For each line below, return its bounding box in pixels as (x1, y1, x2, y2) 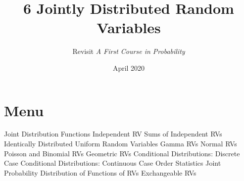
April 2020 (112, 62, 145, 73)
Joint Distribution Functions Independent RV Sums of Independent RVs (4, 129, 222, 139)
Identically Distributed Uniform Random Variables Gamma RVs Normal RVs (4, 138, 237, 149)
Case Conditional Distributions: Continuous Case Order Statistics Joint (4, 158, 221, 168)
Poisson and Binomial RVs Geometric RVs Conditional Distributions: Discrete (4, 148, 240, 158)
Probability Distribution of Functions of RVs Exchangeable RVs (4, 167, 196, 178)
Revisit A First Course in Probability (72, 46, 185, 56)
